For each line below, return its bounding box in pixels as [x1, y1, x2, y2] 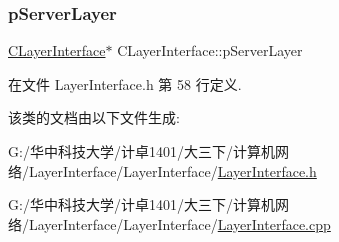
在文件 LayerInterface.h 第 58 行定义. [8, 73, 242, 94]
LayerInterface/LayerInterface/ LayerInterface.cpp [28, 213, 331, 234]
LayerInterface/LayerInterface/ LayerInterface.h [28, 160, 317, 181]
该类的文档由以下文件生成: [8, 107, 180, 128]
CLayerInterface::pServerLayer [117, 40, 303, 61]
